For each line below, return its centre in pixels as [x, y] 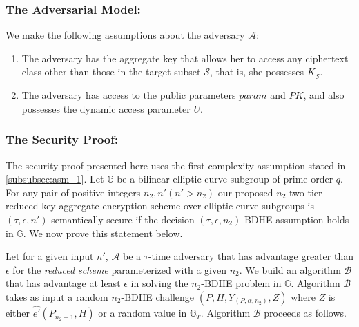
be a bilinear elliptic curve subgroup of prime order [225, 179]
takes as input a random [57, 296]
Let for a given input [50, 256]
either [18, 313]
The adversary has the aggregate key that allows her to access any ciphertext [185, 58]
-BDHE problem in [241, 283]
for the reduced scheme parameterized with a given [119, 269]
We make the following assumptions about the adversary [125, 35]
